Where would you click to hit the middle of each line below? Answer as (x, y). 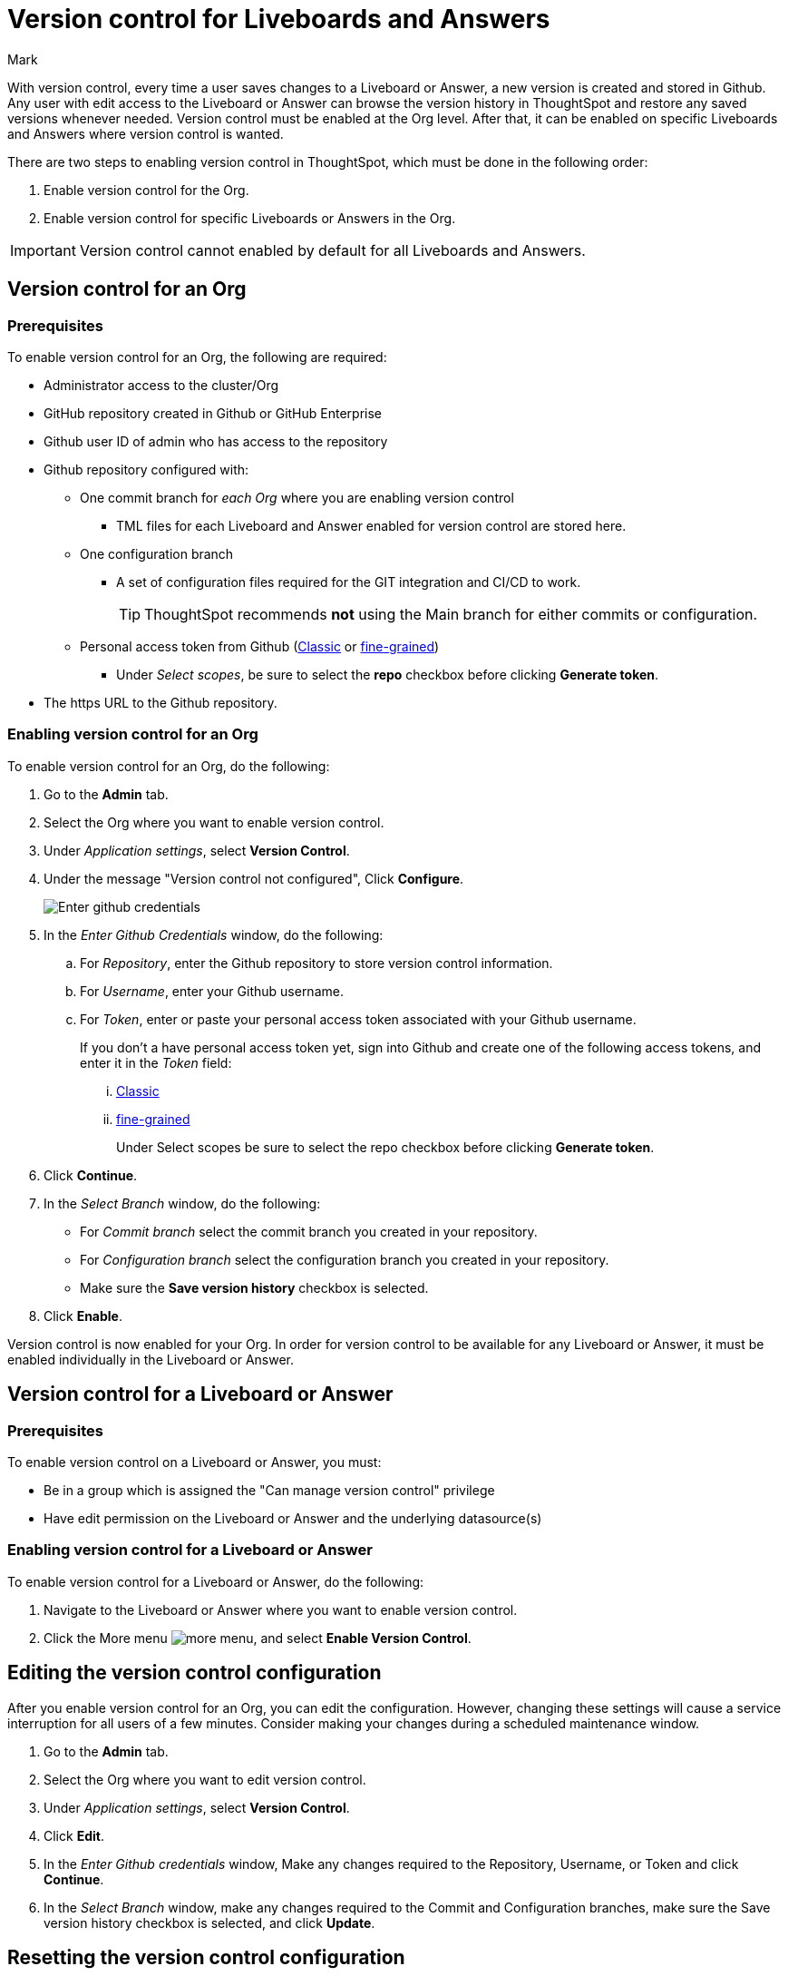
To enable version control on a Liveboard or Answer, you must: (195, 1462)
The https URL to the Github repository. (161, 702)
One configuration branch (157, 553)
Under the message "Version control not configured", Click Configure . (254, 878)
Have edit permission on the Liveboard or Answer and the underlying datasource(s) (293, 1518)
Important (43, 250)
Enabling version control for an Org (133, 734)
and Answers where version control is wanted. (146, 133)
